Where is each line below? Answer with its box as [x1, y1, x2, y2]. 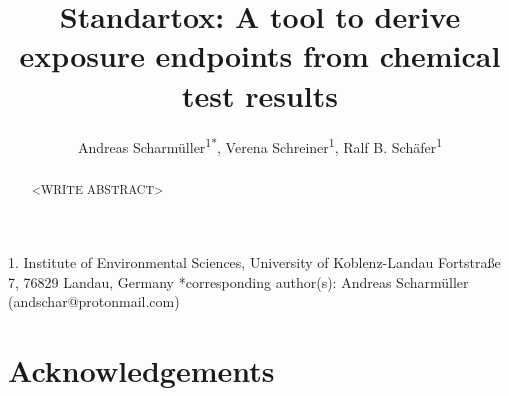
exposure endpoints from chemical [19, 35, 501, 76]
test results [181, 74, 339, 115]
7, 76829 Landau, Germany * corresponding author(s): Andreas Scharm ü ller [8, 271, 469, 292]
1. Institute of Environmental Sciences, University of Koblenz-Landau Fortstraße [8, 252, 501, 273]
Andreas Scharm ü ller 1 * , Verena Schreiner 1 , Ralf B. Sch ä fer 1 [77, 133, 443, 157]
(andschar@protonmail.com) [8, 291, 180, 312]
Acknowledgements [8, 350, 275, 391]
